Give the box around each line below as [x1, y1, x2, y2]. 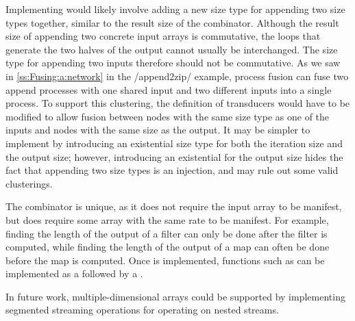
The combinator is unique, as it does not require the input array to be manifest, [5, 199, 342, 214]
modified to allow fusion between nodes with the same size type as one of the [5, 109, 330, 123]
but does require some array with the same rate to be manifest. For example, [5, 212, 329, 227]
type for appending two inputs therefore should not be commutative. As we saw [5, 55, 341, 70]
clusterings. [5, 176, 53, 190]
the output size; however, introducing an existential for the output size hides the [5, 149, 343, 164]
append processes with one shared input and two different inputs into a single [5, 82, 332, 97]
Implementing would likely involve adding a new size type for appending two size [5, 2, 345, 16]
